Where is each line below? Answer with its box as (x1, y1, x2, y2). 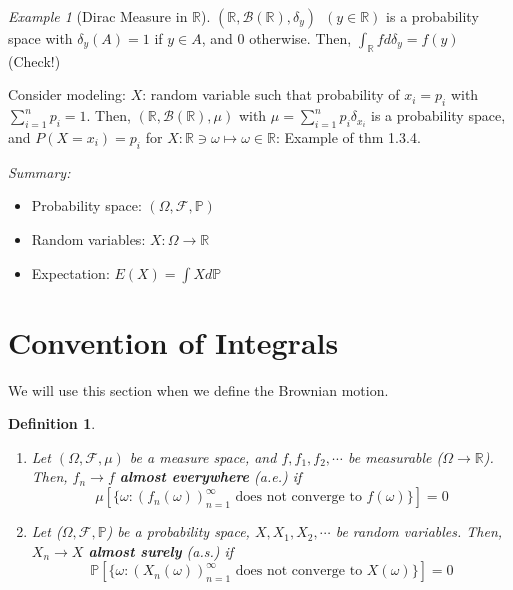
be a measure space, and (129, 446, 277, 467)
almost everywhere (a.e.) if (119, 466, 302, 487)
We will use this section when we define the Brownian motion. (8, 379, 389, 400)
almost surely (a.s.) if (88, 540, 234, 561)
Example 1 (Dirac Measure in (8, 6, 188, 26)
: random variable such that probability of (142, 84, 400, 105)
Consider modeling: (8, 84, 126, 105)
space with (8, 28, 73, 48)
